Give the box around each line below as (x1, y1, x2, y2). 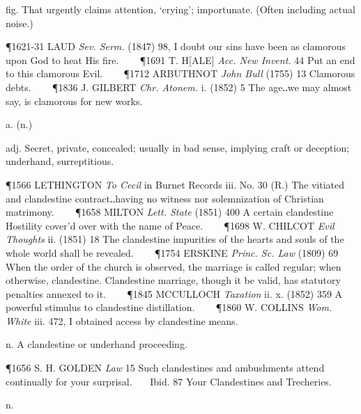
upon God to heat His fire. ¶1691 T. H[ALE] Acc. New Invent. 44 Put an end (6, 52, 355, 67)
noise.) (6, 15, 33, 30)
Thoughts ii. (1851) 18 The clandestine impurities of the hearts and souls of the (6, 232, 344, 246)
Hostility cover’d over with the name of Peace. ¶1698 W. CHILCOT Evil (6, 218, 335, 232)
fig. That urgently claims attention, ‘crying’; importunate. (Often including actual (6, 2, 355, 16)
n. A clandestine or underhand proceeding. (6, 337, 187, 351)
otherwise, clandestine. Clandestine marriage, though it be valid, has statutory (6, 273, 341, 287)
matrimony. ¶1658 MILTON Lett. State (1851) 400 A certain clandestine (6, 205, 334, 219)
